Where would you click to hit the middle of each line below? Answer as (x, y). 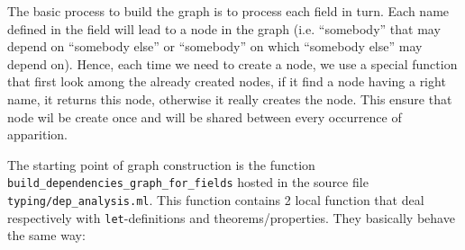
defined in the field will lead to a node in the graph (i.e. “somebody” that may (224, 28)
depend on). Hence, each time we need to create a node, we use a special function (232, 63)
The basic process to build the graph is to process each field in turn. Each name (228, 11)
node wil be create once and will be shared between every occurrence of (205, 116)
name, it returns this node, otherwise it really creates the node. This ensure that (230, 98)
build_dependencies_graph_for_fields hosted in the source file (188, 182)
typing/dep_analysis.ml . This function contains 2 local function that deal (216, 200)
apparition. (37, 134)
